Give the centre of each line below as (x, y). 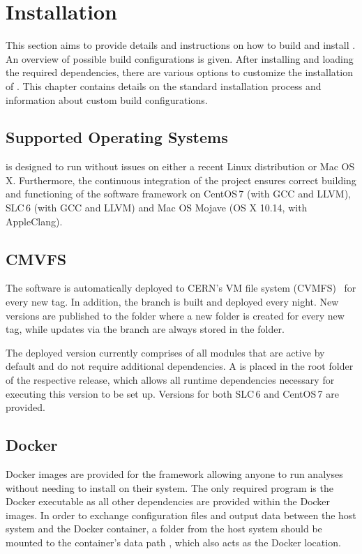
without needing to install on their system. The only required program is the (169, 487)
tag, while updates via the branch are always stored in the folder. (145, 329)
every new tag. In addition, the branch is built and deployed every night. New (172, 302)
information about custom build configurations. (107, 99)
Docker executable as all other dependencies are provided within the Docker (168, 501)
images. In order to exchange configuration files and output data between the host (181, 515)
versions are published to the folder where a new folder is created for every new (175, 315)
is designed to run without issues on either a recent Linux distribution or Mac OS (180, 166)
